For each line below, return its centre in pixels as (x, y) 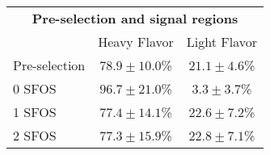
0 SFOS (35, 88)
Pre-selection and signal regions (135, 18)
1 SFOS (35, 112)
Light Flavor (222, 42)
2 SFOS (35, 135)
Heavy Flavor (136, 42)
